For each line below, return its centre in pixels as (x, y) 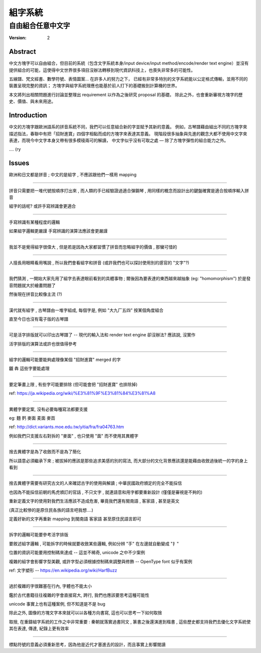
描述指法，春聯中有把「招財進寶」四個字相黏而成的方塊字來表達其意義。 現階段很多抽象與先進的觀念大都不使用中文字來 (128, 134)
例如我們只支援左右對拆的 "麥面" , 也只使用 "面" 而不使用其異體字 (74, 435)
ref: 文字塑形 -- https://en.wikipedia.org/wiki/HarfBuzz (63, 570)
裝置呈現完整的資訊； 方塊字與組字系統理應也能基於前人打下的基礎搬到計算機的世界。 (94, 86)
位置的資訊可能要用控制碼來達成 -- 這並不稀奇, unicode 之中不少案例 (77, 553)
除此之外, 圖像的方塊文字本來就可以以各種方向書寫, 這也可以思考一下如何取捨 (85, 613)
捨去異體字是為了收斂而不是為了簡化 (45, 452)
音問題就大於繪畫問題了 (32, 285)
